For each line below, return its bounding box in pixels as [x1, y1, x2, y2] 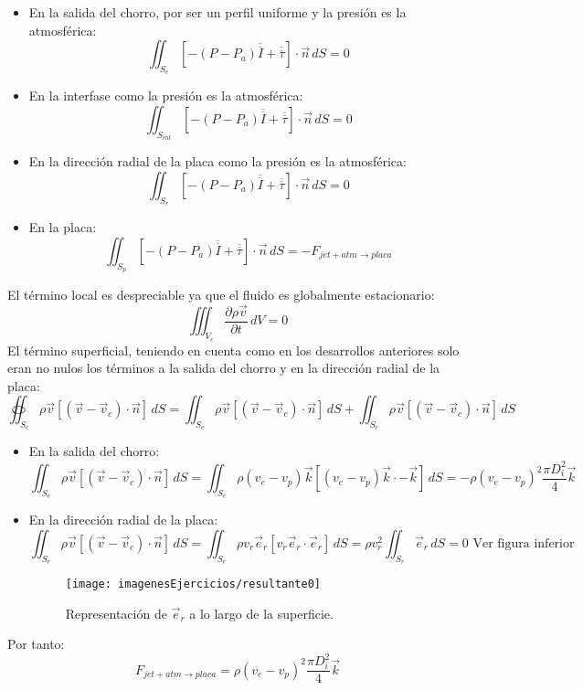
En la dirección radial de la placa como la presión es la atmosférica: [28, 152, 407, 171]
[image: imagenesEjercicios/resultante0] [65, 578, 321, 591]
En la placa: [28, 218, 97, 237]
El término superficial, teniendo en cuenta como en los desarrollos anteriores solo [7, 340, 460, 359]
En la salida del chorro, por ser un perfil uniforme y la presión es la [28, 3, 407, 21]
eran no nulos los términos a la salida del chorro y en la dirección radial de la [7, 358, 440, 377]
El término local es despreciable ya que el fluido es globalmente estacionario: [7, 285, 435, 304]
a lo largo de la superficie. [189, 603, 334, 622]
